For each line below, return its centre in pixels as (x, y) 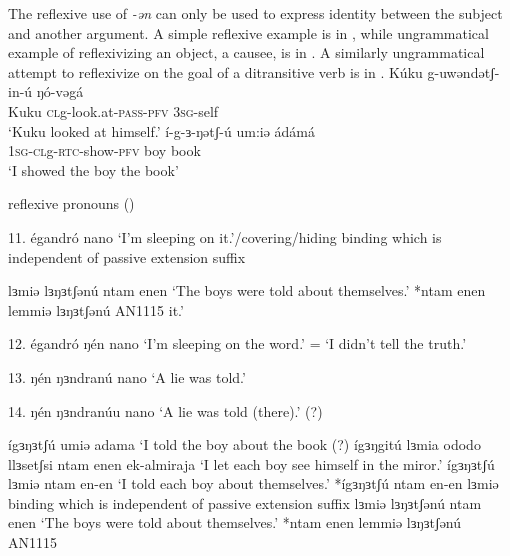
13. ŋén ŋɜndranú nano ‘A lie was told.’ (127, 376)
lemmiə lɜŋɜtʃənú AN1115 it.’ (96, 309)
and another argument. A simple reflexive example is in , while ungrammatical (248, 32)
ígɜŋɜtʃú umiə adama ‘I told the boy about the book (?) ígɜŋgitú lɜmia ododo (244, 444)
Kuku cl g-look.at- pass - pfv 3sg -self (113, 110)
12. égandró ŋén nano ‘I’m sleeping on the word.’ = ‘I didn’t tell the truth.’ (237, 343)
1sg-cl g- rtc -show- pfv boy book (104, 150)
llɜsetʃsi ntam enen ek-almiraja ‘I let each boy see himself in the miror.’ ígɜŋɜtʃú (251, 463)
